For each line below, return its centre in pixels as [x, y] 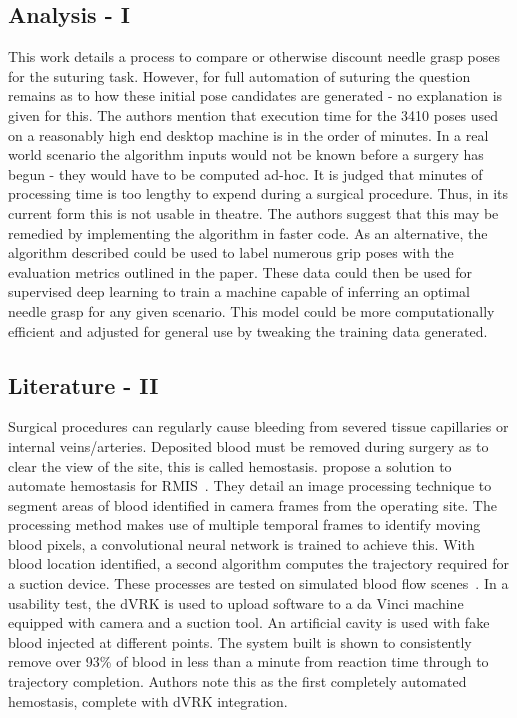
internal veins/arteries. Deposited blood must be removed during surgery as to [248, 445]
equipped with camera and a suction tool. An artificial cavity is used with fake [249, 622]
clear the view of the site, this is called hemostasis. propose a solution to [230, 465]
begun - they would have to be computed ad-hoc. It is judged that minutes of [245, 173]
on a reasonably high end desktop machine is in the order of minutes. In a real [248, 134]
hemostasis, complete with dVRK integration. [148, 700]
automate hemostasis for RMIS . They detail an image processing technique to [250, 485]
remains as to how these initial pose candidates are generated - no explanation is [255, 95]
